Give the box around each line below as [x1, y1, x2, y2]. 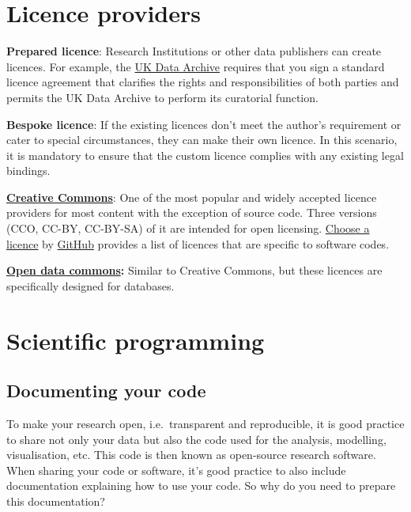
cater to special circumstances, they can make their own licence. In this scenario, [6, 131, 398, 148]
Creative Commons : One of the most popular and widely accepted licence [6, 188, 377, 205]
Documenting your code [6, 378, 206, 403]
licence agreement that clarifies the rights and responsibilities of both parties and [6, 74, 399, 90]
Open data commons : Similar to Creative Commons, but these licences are [6, 262, 383, 279]
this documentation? [6, 492, 105, 509]
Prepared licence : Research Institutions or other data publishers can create [6, 43, 382, 59]
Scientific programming [6, 324, 265, 356]
